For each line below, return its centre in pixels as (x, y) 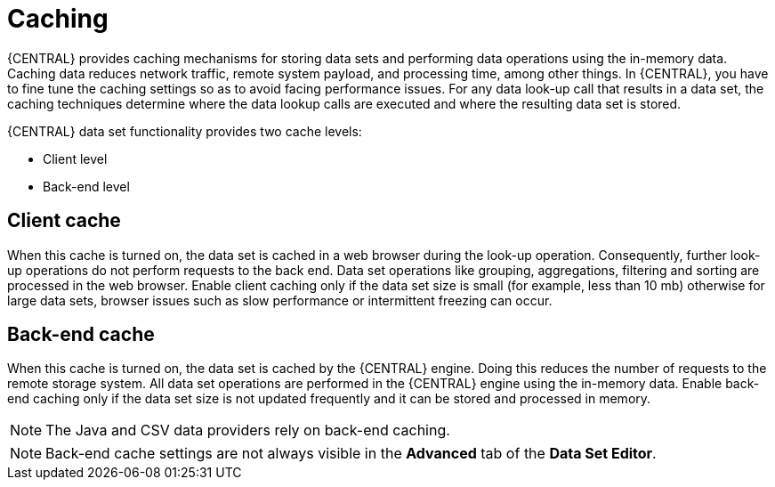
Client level (75, 158)
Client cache (64, 221)
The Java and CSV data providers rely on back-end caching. (248, 430)
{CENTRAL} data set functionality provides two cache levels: (185, 131)
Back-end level (86, 186)
